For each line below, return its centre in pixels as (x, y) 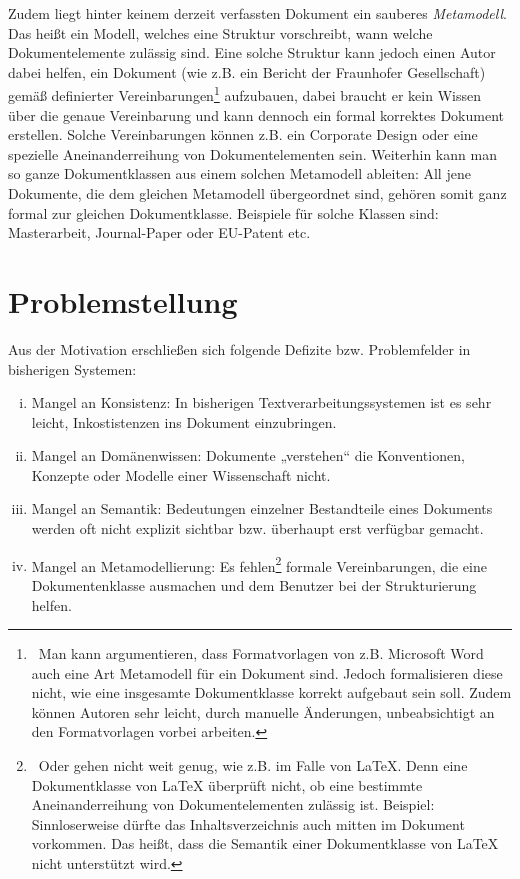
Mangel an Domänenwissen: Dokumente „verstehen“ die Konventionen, (248, 455)
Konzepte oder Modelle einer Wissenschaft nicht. (181, 474)
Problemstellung (123, 300)
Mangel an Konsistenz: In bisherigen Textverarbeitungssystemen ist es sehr (261, 402)
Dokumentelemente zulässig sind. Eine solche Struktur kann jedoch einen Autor (252, 52)
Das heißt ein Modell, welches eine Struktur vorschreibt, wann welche (220, 32)
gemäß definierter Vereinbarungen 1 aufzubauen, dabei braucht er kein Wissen (244, 94)
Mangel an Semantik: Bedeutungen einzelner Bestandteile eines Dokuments (262, 508)
